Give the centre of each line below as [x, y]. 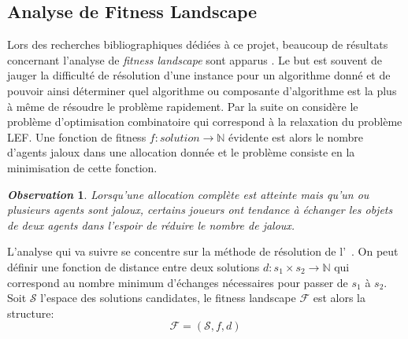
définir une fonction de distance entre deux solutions [134, 266]
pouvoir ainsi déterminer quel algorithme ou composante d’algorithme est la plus [202, 90]
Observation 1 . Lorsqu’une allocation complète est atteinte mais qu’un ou [188, 194]
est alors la [339, 298]
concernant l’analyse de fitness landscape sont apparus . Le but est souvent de [195, 59]
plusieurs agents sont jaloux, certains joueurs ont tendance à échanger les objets [200, 210]
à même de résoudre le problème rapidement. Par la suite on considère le [183, 106]
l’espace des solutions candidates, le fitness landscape [168, 298]
